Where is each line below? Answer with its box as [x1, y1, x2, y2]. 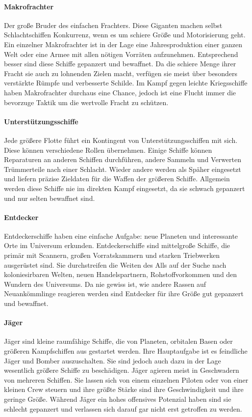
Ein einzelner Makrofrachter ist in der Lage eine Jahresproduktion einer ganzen [4, 39, 243, 49]
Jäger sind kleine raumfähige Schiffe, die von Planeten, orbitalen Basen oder [4, 336, 233, 346]
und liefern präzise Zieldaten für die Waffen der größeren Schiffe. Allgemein [4, 173, 230, 184]
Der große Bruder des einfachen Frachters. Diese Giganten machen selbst [4, 20, 223, 30]
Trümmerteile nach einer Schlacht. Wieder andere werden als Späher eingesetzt [4, 164, 241, 174]
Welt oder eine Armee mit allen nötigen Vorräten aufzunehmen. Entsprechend [4, 49, 238, 59]
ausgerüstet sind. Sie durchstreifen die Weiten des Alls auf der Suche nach [4, 259, 227, 270]
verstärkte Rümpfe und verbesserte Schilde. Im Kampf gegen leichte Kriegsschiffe [4, 78, 248, 88]
